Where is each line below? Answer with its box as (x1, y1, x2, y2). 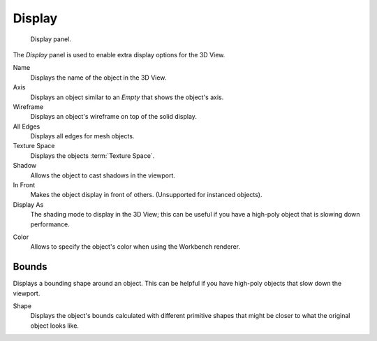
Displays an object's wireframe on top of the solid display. (30, 113, 197, 121)
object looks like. (30, 321, 80, 330)
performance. (30, 220, 70, 228)
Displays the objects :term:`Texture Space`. (30, 151, 155, 160)
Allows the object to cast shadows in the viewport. (30, 171, 176, 180)
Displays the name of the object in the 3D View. (30, 73, 167, 82)
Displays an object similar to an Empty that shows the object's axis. (30, 93, 224, 101)
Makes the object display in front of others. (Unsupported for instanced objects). (30, 191, 263, 199)
